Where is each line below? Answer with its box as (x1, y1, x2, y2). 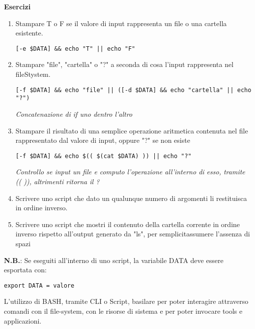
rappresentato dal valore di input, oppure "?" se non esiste (15, 135, 190, 145)
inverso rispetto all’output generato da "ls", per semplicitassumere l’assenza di (15, 229, 250, 239)
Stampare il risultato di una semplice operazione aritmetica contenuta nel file (15, 125, 248, 135)
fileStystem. (15, 69, 51, 79)
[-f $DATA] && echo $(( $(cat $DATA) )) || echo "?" (15, 152, 192, 160)
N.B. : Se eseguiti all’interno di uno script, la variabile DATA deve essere (4, 255, 224, 265)
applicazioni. (4, 315, 42, 326)
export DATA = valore (4, 282, 75, 289)
